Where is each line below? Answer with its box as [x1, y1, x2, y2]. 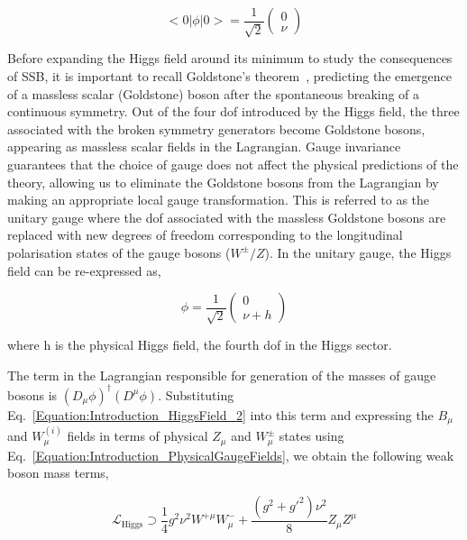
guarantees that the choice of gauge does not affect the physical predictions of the [7, 155, 459, 174]
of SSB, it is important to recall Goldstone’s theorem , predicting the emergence [7, 67, 453, 86]
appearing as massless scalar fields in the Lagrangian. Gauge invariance [7, 137, 401, 156]
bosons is [7, 385, 58, 404]
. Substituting [158, 385, 234, 404]
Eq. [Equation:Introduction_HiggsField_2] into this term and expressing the [7, 405, 434, 424]
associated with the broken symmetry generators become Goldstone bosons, [7, 119, 426, 138]
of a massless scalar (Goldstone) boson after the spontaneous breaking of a [7, 84, 420, 103]
